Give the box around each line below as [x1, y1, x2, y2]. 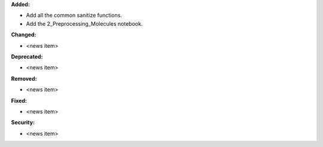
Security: [11, 119, 35, 126]
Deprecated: [11, 53, 43, 60]
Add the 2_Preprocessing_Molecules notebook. [26, 20, 143, 27]
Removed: [11, 75, 37, 82]
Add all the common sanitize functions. [26, 12, 123, 19]
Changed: [11, 31, 36, 38]
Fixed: [11, 97, 27, 104]
